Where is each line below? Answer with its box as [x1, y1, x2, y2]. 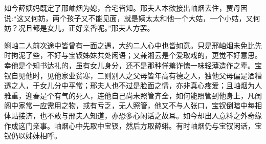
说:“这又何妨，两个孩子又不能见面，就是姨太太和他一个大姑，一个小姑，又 [4, 12, 253, 23]
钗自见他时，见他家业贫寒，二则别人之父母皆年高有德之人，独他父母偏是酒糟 [4, 70, 262, 80]
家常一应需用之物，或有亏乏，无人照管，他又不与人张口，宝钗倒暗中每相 [18, 100, 262, 111]
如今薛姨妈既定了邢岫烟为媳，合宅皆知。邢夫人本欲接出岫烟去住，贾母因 [4, 3, 248, 13]
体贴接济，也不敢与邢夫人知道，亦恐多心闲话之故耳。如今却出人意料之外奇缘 [4, 110, 262, 120]
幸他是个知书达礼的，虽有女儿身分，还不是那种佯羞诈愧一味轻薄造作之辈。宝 [4, 59, 262, 70]
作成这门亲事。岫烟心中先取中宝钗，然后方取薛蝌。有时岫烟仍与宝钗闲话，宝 [4, 120, 262, 131]
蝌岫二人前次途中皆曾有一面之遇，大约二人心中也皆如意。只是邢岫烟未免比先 [4, 39, 262, 50]
